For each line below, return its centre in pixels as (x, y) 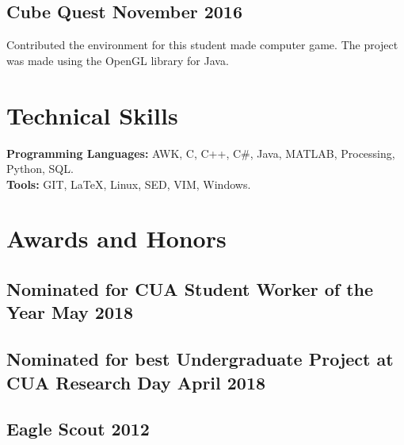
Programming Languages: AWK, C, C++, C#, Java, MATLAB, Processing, (201, 153)
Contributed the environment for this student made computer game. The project (202, 45)
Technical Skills (92, 115)
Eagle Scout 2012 (78, 429)
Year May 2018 (70, 312)
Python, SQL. (40, 169)
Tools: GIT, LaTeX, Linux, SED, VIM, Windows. (129, 184)
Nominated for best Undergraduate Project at (200, 359)
